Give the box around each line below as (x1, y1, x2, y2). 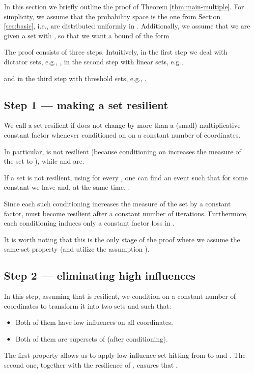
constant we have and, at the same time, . (4, 182, 130, 192)
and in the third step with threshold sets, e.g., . (4, 73, 147, 83)
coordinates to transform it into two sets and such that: (4, 300, 171, 311)
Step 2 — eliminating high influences (4, 268, 196, 283)
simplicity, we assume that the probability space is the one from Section (4, 11, 221, 21)
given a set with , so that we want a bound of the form (4, 30, 169, 40)
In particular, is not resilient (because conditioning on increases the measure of (4, 146, 241, 156)
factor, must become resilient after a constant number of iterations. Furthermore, (4, 208, 248, 218)
